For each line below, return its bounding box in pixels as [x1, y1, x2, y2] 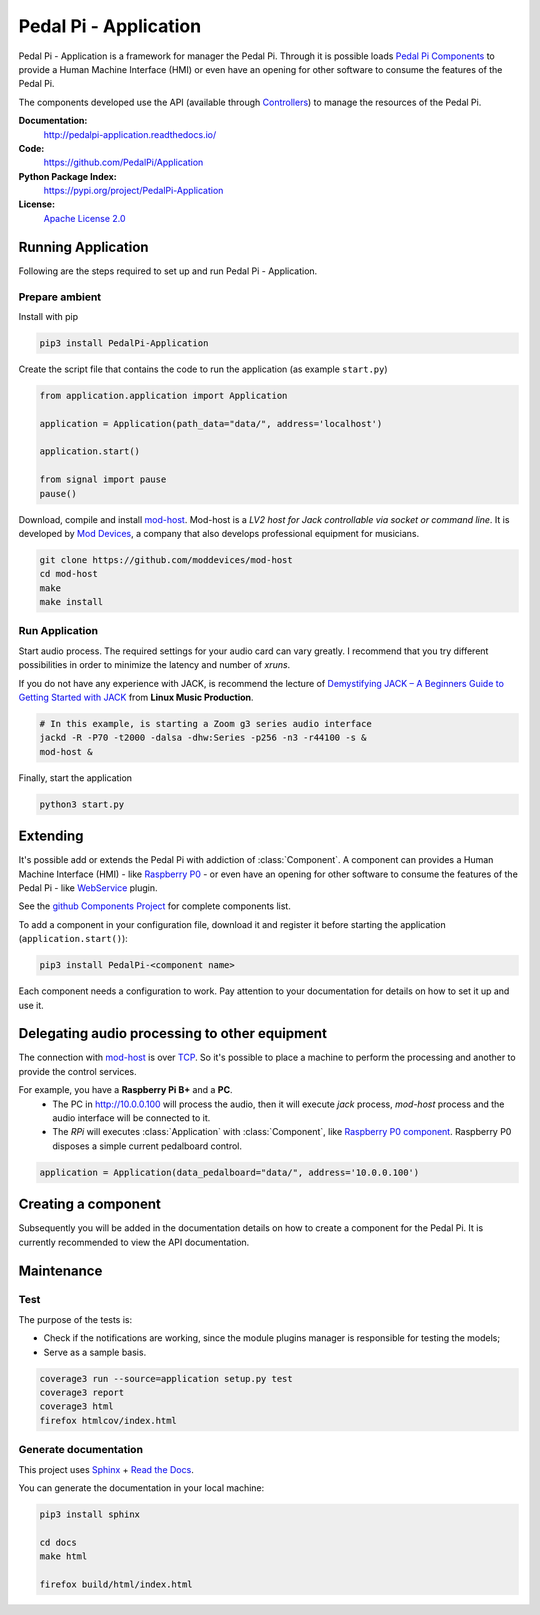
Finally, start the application [18, 771, 133, 784]
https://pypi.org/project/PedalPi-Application [43, 185, 224, 197]
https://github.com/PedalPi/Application [43, 156, 204, 169]
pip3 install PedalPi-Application [39, 337, 209, 349]
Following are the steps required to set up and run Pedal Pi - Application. [18, 265, 318, 277]
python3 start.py [39, 798, 125, 810]
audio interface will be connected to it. [52, 1112, 211, 1124]
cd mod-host [39, 568, 99, 580]
